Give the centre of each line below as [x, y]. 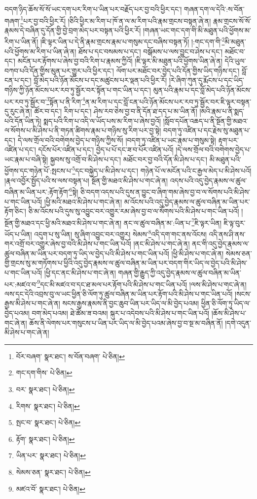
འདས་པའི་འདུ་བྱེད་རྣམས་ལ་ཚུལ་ [208, 180]
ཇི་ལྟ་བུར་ [235, 222]
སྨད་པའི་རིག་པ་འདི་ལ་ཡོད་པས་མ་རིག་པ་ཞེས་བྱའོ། [102, 120]
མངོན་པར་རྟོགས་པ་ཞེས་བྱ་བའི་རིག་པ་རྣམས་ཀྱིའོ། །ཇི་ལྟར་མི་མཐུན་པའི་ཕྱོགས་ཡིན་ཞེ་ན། [120, 61]
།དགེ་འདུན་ [238, 322]
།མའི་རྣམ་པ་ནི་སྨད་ [222, 111]
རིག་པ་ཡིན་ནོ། [21, 42]
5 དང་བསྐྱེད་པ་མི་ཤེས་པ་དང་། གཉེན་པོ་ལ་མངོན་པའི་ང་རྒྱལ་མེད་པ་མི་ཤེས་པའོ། [162, 170]
